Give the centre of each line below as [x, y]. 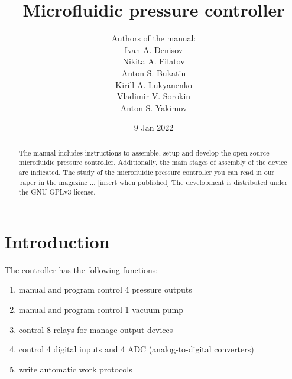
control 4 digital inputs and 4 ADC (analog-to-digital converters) [136, 349]
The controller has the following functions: [82, 269]
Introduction [57, 241]
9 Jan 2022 [154, 127]
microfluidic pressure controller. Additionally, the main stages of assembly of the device [153, 162]
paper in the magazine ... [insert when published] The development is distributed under [153, 182]
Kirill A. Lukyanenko [154, 84]
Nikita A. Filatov [154, 61]
